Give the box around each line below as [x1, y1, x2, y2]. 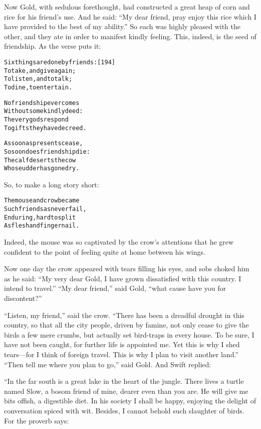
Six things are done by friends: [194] [4, 58, 115, 66]
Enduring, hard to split [4, 213, 76, 221]
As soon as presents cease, [4, 140, 83, 147]
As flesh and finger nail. [4, 222, 80, 230]
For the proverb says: [4, 415, 69, 425]
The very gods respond [4, 116, 69, 123]
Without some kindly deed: [4, 108, 83, 115]
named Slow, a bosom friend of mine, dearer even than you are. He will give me [4, 385, 248, 396]
